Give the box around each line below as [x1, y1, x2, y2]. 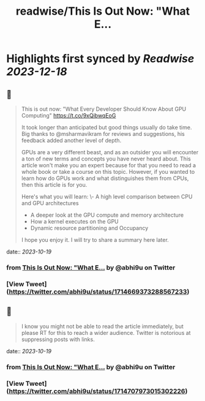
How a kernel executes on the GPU [30, 218, 119, 225]
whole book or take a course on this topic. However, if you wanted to [21, 168, 195, 175]
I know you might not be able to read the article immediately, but [21, 323, 184, 330]
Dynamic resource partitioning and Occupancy [30, 225, 149, 231]
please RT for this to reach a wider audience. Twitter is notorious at [21, 329, 191, 336]
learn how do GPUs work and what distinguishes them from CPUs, [21, 174, 189, 182]
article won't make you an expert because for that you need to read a [21, 162, 196, 169]
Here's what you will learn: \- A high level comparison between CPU [21, 193, 193, 200]
